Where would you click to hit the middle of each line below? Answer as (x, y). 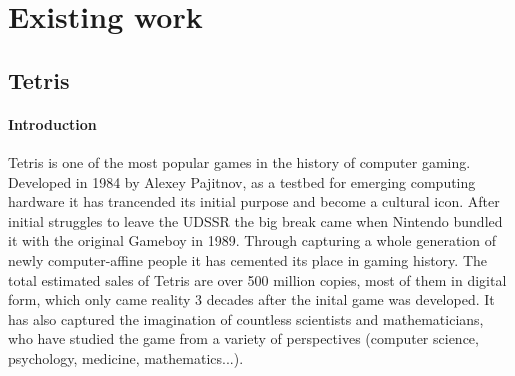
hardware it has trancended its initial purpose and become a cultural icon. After (254, 201)
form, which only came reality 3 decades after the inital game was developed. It (251, 299)
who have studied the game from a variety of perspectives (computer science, (243, 338)
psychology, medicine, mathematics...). (126, 357)
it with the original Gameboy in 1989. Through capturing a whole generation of (252, 240)
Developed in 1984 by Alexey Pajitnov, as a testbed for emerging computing (242, 181)
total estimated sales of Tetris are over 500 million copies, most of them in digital (257, 279)
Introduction (52, 123)
